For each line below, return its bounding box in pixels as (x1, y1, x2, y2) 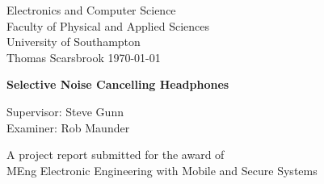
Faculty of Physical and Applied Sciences (6, 17, 210, 34)
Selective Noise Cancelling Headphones (6, 76, 229, 93)
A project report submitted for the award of (6, 146, 225, 163)
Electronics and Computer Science (6, 2, 176, 18)
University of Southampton (6, 33, 141, 50)
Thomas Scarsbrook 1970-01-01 (6, 48, 161, 65)
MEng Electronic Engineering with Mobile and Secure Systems (6, 161, 318, 178)
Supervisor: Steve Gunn (6, 102, 124, 119)
